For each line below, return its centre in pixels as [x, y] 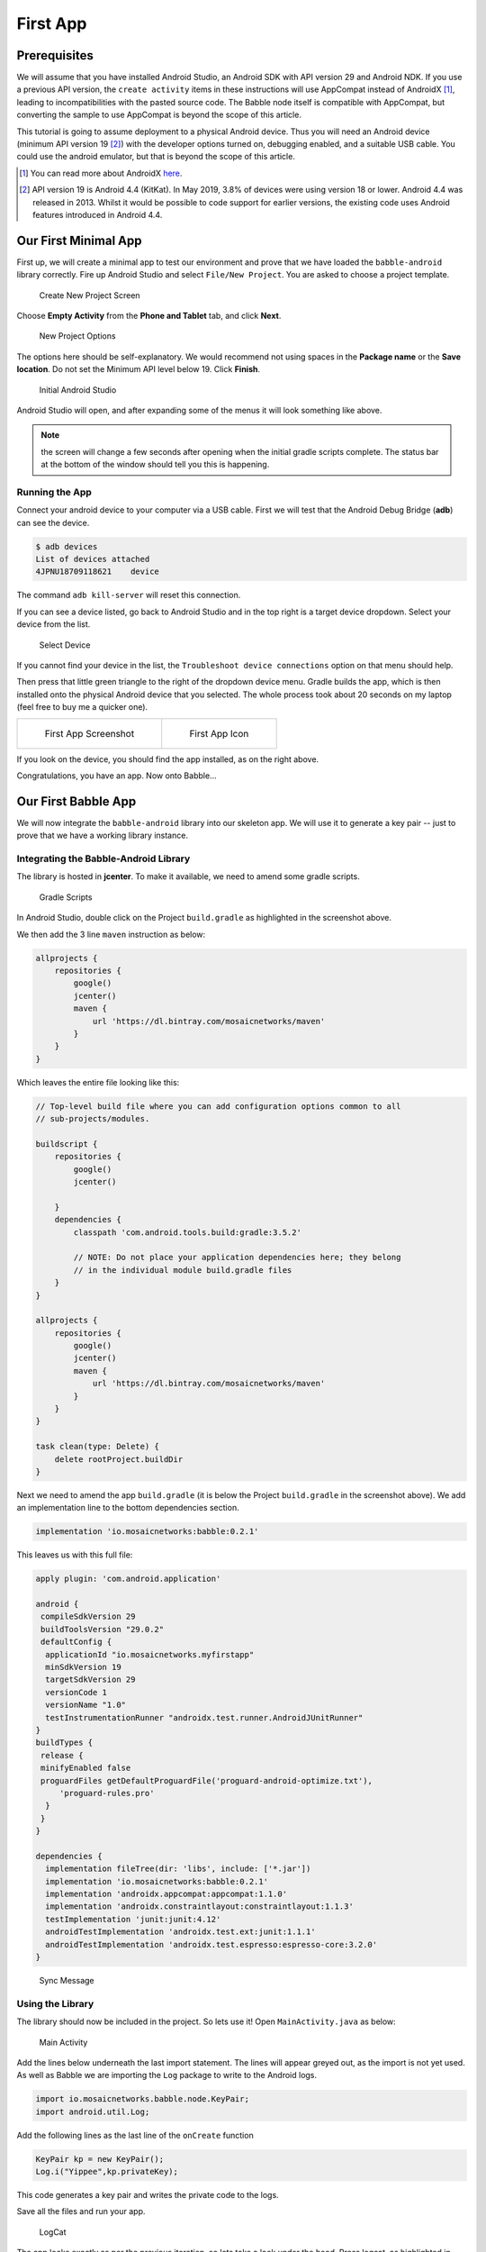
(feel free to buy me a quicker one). [82, 707]
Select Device [65, 645]
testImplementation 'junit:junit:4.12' [133, 1919]
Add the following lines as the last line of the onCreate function [135, 2135]
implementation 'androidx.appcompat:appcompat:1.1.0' [166, 1894]
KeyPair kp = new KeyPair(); [100, 2159]
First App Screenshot [90, 733]
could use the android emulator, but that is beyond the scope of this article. [156, 157]
